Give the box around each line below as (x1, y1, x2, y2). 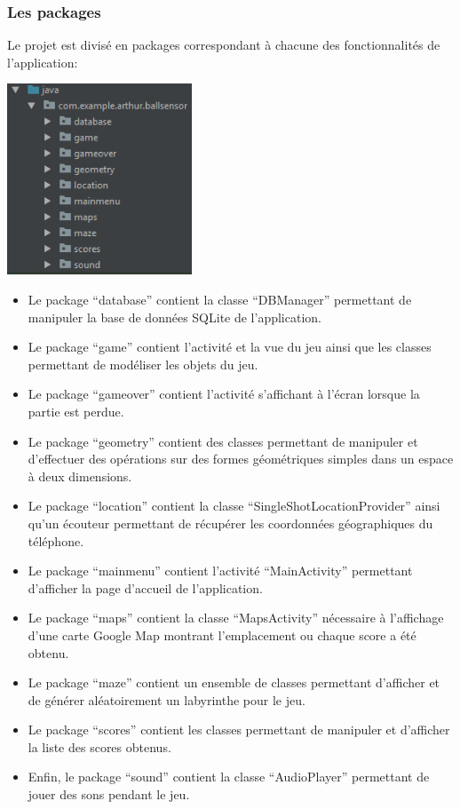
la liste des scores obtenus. (28, 737, 171, 756)
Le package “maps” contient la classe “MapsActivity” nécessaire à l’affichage (28, 608, 444, 627)
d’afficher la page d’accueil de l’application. (28, 578, 263, 597)
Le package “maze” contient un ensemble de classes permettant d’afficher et (28, 673, 440, 692)
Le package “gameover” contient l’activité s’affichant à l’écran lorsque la (28, 385, 420, 403)
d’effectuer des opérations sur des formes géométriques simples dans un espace (28, 449, 454, 468)
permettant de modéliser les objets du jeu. (28, 354, 258, 373)
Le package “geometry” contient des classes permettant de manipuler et (28, 432, 418, 450)
